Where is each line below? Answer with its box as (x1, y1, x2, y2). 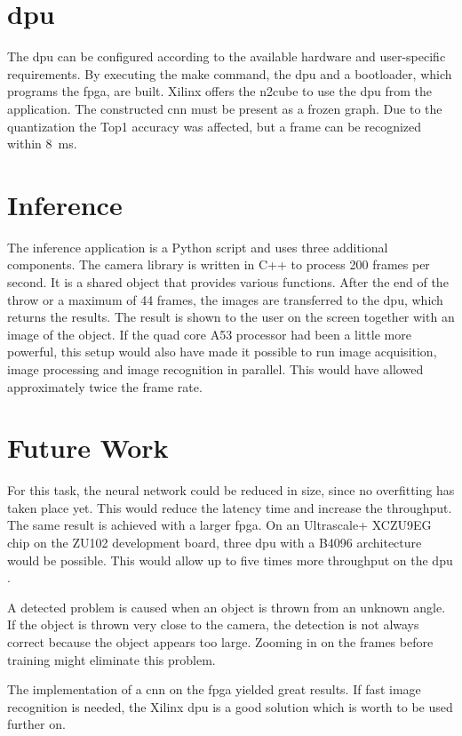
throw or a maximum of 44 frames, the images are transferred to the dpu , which (7, 290, 443, 308)
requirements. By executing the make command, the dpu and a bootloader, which (7, 64, 452, 83)
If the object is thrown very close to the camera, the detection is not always (7, 615, 419, 634)
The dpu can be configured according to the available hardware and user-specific (7, 47, 446, 66)
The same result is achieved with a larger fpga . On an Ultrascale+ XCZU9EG (7, 516, 432, 534)
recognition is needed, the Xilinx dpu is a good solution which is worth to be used (7, 697, 453, 716)
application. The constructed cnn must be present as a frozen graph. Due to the (7, 99, 442, 117)
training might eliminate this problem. (7, 650, 216, 668)
